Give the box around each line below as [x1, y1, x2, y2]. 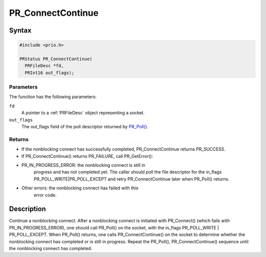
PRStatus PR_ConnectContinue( [19, 56, 93, 62]
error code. [33, 192, 57, 198]
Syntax [9, 26, 32, 35]
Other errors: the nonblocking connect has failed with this [21, 185, 139, 191]
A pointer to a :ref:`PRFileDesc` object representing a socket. [21, 110, 145, 116]
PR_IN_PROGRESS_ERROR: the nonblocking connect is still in [21, 162, 145, 168]
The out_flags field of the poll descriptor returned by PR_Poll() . [21, 124, 149, 130]
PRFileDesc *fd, [25, 63, 64, 69]
